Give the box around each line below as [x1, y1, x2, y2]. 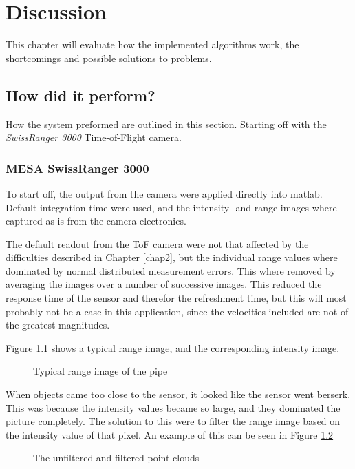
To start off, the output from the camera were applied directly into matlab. [6, 186, 323, 200]
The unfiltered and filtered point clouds [33, 450, 200, 465]
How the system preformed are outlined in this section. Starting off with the [6, 116, 327, 131]
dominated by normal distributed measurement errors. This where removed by [6, 263, 336, 278]
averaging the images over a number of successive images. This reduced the [6, 277, 322, 291]
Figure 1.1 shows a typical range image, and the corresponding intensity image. [6, 340, 340, 355]
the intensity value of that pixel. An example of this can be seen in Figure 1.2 [6, 427, 334, 441]
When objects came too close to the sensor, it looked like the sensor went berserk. [6, 387, 351, 402]
